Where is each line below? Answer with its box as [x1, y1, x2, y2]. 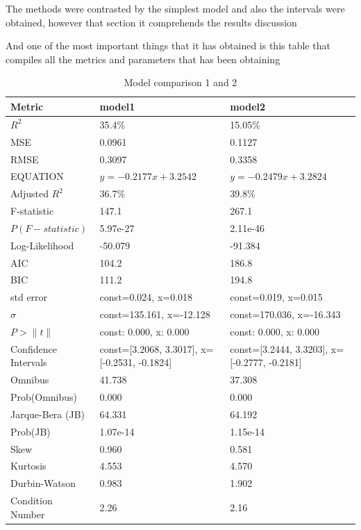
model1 [99, 99, 135, 113]
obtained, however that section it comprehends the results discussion [6, 15, 297, 29]
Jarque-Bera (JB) [10, 406, 85, 421]
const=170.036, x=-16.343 [230, 307, 341, 322]
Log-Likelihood [10, 238, 74, 252]
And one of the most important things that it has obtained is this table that [6, 38, 330, 53]
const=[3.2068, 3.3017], [99, 341, 198, 356]
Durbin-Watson [10, 476, 76, 490]
